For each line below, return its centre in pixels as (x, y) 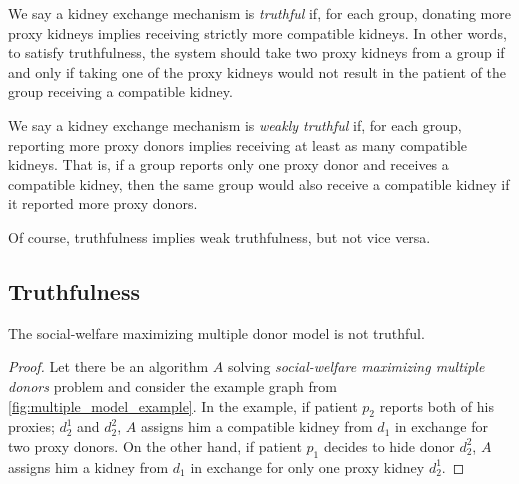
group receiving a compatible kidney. (120, 91)
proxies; (31, 426)
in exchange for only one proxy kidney (307, 466)
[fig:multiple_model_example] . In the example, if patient (183, 405)
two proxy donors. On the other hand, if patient (155, 445)
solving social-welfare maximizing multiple (356, 366)
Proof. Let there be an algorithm (108, 366)
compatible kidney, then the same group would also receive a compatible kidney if (259, 183)
